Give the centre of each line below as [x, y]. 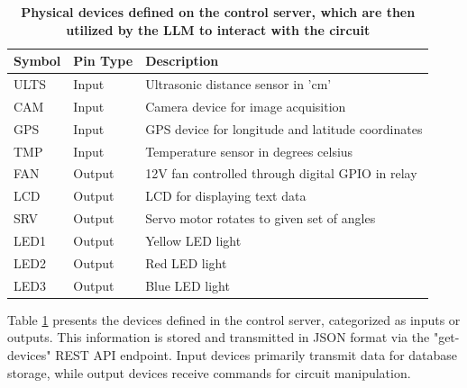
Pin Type [103, 61]
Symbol [37, 61]
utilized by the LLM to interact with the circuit [218, 29]
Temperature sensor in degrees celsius [249, 151]
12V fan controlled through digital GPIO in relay [281, 173]
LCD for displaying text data [226, 196]
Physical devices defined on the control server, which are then [218, 12]
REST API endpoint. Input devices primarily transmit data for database [256, 354]
